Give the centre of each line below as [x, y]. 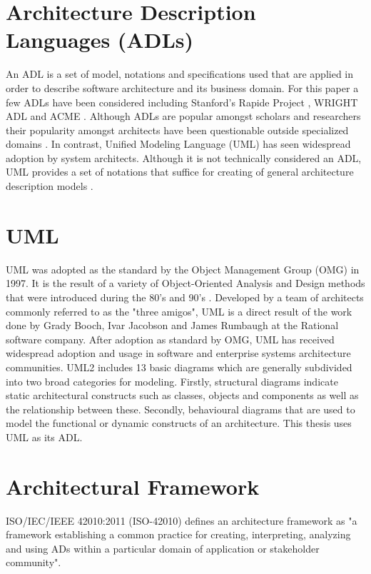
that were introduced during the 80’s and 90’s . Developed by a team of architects [185, 297]
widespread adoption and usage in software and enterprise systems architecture [178, 353]
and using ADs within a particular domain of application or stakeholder [163, 548]
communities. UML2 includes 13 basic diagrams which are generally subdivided [179, 367]
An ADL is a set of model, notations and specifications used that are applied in [180, 74]
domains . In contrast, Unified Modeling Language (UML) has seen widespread [178, 144]
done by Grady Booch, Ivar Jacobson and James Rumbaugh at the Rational [172, 325]
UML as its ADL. [44, 437]
